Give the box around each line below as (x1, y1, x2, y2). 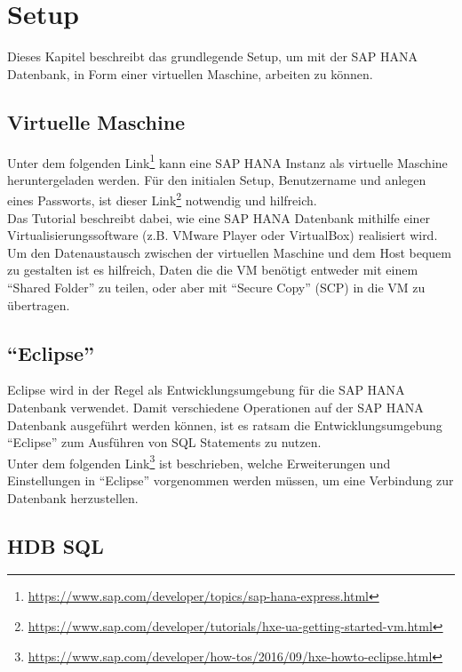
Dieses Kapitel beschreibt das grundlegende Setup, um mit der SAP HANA (7, 47, 418, 66)
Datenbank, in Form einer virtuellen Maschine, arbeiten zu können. (7, 64, 373, 83)
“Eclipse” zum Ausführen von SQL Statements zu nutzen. (7, 433, 322, 452)
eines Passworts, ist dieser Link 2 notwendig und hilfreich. (7, 188, 317, 210)
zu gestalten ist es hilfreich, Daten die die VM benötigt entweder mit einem (7, 260, 418, 279)
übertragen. (7, 295, 70, 314)
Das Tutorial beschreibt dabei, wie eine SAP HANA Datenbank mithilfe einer (7, 208, 431, 227)
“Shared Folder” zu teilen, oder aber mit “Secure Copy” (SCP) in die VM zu (7, 277, 426, 296)
